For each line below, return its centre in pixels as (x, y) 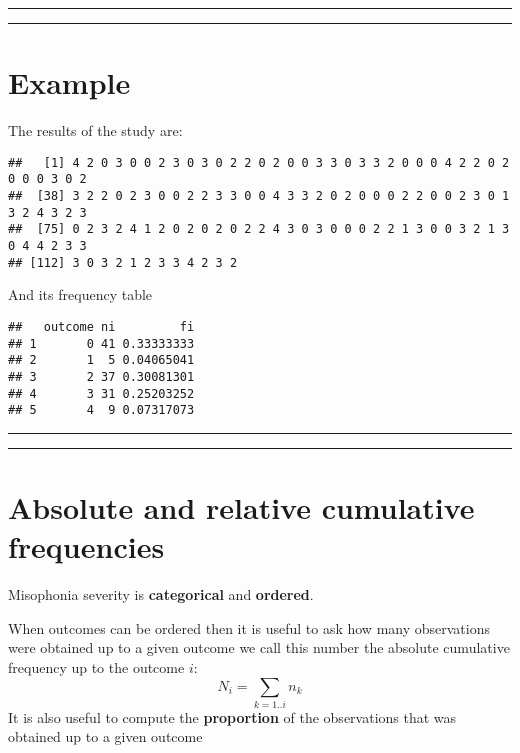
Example (69, 82)
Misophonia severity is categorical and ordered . (161, 594)
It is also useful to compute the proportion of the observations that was (232, 716)
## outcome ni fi (101, 326)
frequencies (86, 546)
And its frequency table (80, 294)
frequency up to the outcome (96, 666)
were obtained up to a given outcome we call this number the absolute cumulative (259, 647)
